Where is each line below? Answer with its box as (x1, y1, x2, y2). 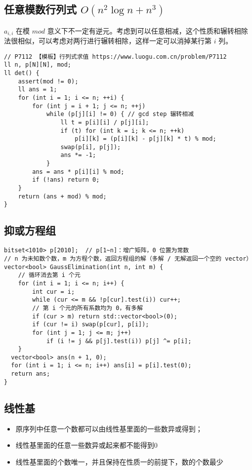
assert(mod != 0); (18, 78, 79, 85)
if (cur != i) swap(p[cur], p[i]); (32, 321, 149, 328)
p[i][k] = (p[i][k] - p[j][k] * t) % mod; (75, 135, 216, 143)
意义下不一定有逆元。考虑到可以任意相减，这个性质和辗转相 (47, 25, 241, 36)
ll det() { (4, 69, 40, 77)
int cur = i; (32, 288, 75, 295)
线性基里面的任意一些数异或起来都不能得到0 (15, 440, 158, 450)
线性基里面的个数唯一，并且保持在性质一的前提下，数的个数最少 (15, 456, 223, 467)
